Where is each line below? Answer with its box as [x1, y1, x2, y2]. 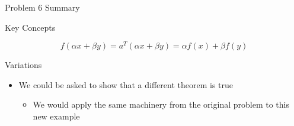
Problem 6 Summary [5, 1, 80, 13]
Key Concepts [5, 21, 56, 33]
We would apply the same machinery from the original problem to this [33, 98, 289, 111]
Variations [5, 59, 42, 71]
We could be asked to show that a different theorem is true [18, 78, 233, 91]
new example [33, 110, 80, 122]
